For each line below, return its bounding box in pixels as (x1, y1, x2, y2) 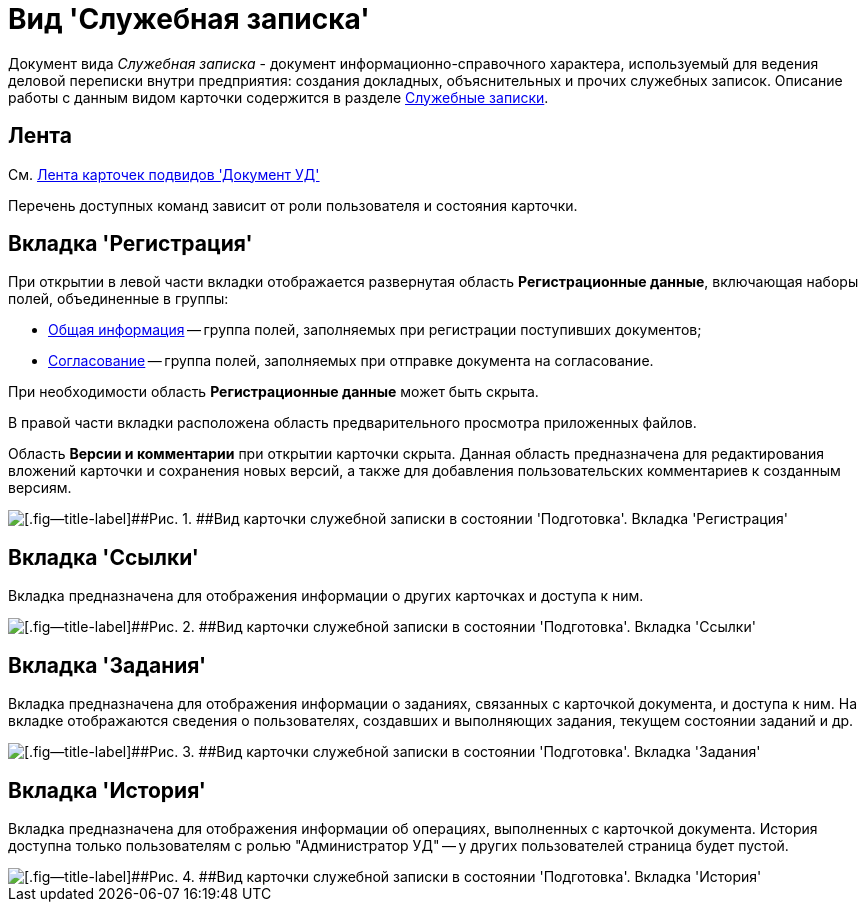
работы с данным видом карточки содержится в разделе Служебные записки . (8, 88, 549, 106)
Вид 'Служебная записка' (8, 2, 370, 36)
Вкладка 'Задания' (8, 652, 207, 678)
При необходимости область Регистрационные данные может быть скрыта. (8, 383, 539, 401)
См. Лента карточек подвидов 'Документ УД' (8, 165, 320, 183)
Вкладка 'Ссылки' (8, 544, 199, 570)
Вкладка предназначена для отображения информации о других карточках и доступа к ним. (8, 587, 644, 605)
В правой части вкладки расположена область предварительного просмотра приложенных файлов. (8, 414, 697, 432)
